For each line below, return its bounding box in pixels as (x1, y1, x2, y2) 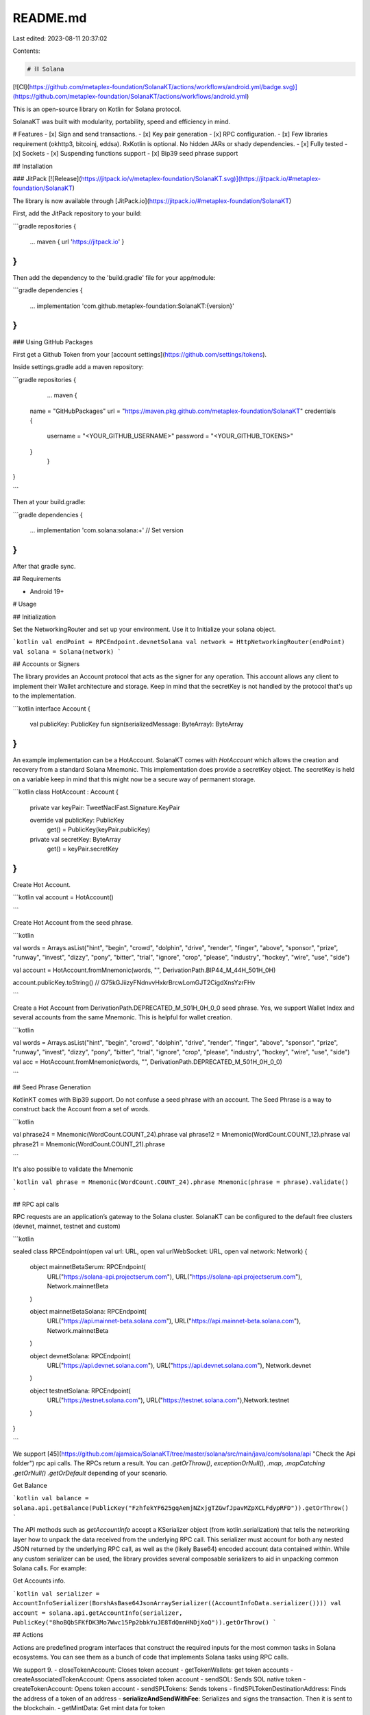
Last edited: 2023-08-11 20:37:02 (12, 34, 108, 43)
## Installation (12, 162, 53, 170)
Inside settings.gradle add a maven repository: (12, 363, 144, 371)
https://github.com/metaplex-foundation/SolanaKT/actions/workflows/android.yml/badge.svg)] (29, 82, 297, 91)
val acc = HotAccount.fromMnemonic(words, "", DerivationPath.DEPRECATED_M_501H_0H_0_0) (12, 1057, 282, 1066)
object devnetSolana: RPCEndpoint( (29, 1351, 131, 1360)
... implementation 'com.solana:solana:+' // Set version (29, 526, 184, 534)
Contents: (12, 47, 40, 55)
